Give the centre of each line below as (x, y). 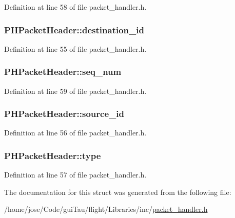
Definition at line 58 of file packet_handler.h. (75, 7)
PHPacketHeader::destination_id (74, 29)
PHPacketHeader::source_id (64, 114)
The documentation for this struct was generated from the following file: (118, 192)
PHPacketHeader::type (53, 155)
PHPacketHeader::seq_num (63, 72)
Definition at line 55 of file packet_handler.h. (75, 48)
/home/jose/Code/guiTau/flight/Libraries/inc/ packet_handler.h (106, 209)
